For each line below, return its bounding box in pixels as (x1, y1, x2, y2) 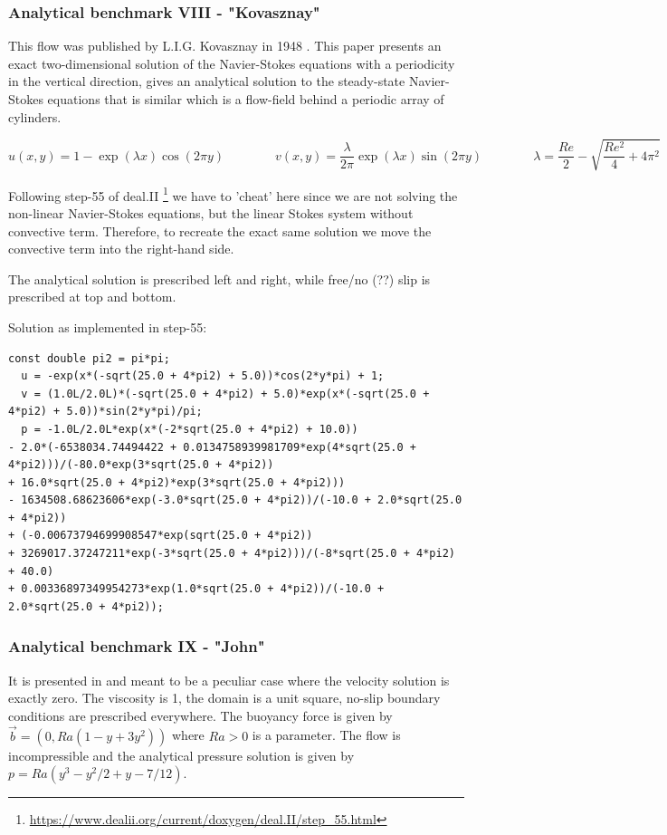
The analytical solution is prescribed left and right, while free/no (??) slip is (8, 269, 431, 288)
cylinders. (8, 107, 62, 126)
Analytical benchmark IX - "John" (8, 635, 265, 657)
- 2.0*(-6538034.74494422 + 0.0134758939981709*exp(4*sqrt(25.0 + (8, 440, 417, 454)
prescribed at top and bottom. (8, 287, 176, 306)
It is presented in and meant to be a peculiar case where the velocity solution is (8, 670, 450, 689)
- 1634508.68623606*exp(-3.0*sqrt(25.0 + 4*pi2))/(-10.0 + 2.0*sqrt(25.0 (8, 494, 462, 507)
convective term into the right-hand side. (8, 239, 234, 258)
